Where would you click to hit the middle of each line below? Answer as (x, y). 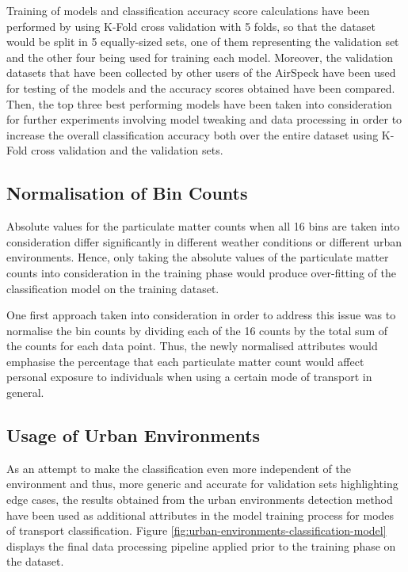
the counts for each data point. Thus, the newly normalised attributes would (192, 346)
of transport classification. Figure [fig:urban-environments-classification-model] (196, 530)
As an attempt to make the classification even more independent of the (179, 468)
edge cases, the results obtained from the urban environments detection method (200, 500)
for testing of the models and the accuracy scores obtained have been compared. (201, 88)
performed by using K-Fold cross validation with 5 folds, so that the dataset (191, 26)
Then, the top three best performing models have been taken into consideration (199, 103)
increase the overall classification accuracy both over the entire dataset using (193, 134)
